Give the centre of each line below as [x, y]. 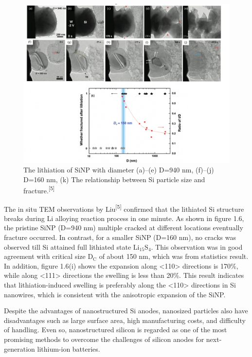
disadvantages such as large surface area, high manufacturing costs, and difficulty [125, 320]
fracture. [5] [39, 190]
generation [19, 348]
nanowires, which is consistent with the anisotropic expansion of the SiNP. [115, 294]
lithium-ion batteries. [69, 348]
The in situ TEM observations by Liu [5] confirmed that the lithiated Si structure [124, 208]
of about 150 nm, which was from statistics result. [174, 256]
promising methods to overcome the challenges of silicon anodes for [104, 339]
